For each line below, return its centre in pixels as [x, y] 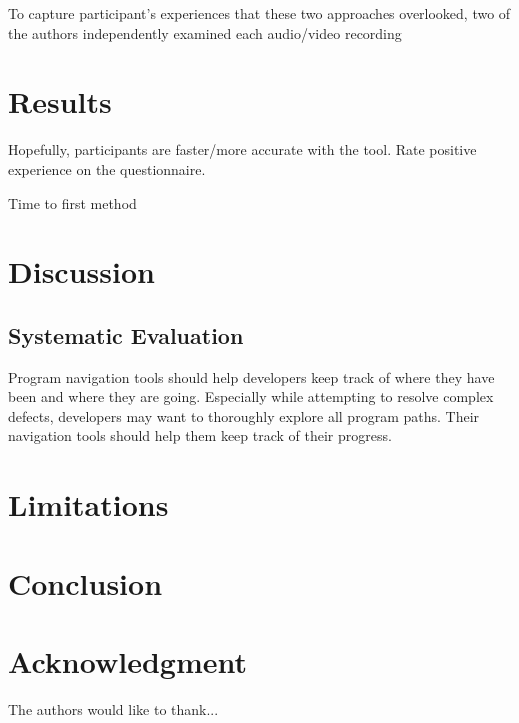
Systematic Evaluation [126, 334]
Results [60, 101]
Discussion [81, 271]
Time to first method [72, 202]
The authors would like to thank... [113, 708]
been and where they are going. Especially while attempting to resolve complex [251, 396]
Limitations [88, 504]
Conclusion [85, 582]
